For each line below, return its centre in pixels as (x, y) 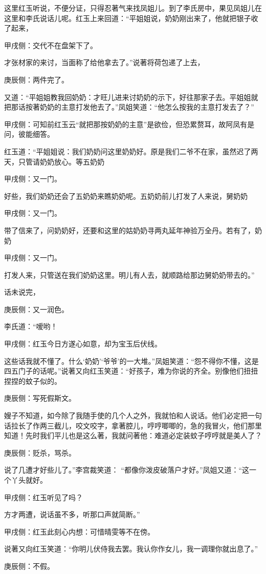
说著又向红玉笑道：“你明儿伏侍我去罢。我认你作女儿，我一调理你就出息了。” (131, 549)
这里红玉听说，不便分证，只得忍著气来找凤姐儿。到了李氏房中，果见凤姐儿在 (133, 8)
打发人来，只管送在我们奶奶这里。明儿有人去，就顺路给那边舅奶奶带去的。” (129, 274)
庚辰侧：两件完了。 (36, 79)
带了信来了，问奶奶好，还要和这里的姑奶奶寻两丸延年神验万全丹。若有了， (129, 230)
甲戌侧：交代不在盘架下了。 (51, 45)
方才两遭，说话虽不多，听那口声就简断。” (72, 514)
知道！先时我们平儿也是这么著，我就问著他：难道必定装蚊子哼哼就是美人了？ (133, 435)
